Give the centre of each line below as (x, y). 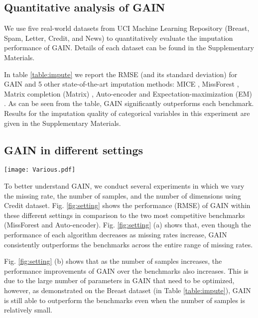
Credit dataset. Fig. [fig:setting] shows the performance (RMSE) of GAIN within (127, 205)
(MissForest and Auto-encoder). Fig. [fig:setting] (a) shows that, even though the (128, 225)
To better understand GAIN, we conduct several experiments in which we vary (124, 186)
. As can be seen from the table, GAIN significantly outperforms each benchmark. (129, 103)
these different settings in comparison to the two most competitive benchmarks (125, 215)
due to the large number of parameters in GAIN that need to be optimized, (119, 280)
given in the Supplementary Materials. (63, 123)
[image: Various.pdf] (40, 170)
